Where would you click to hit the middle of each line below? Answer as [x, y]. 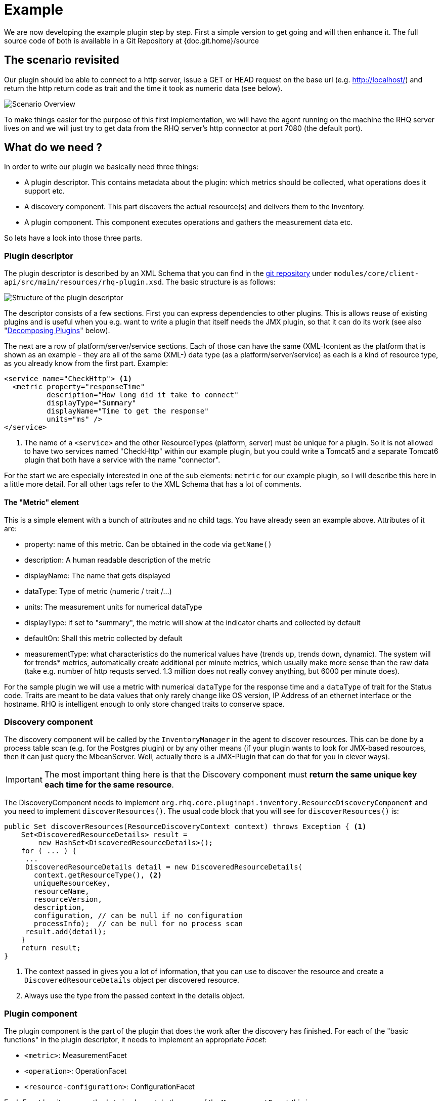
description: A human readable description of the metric [118, 560]
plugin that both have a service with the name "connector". [122, 460]
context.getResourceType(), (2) [98, 875]
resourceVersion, [68, 900]
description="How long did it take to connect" [143, 395]
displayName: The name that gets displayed [97, 576]
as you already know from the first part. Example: [86, 363]
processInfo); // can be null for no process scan [139, 924]
